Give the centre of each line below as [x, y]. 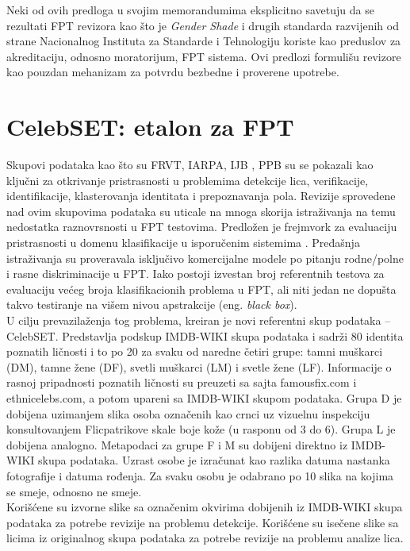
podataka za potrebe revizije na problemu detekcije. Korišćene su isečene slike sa [203, 522]
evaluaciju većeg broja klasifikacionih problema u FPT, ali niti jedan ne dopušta [201, 289]
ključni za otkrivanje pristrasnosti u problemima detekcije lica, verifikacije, [188, 180]
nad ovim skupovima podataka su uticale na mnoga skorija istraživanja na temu [201, 211]
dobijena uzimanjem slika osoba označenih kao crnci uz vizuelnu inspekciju [188, 413]
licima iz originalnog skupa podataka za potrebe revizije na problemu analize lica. [205, 538]
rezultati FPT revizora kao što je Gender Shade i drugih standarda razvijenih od [203, 25]
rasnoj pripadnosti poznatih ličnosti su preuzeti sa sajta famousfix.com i [182, 382]
